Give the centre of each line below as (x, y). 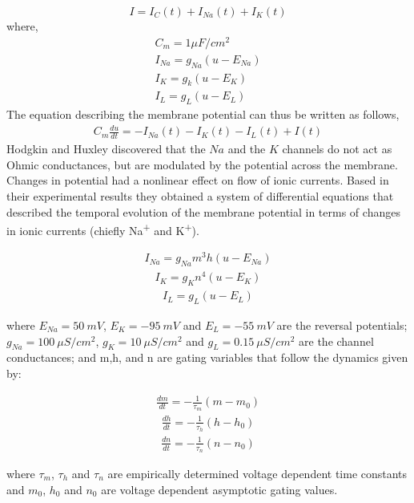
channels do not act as (337, 149)
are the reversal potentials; (342, 325)
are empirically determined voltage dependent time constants (257, 473)
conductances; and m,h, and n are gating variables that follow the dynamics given (207, 357)
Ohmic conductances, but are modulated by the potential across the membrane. (202, 164)
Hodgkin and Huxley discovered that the (106, 149)
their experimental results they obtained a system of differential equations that (200, 195)
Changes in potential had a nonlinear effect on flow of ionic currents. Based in (198, 180)
